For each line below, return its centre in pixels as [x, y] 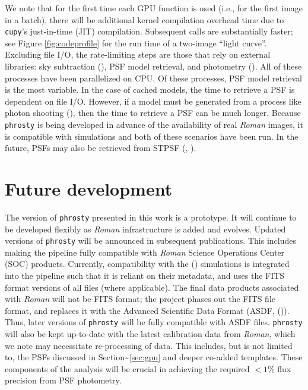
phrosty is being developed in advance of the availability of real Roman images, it [154, 124]
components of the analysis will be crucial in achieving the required [127, 368]
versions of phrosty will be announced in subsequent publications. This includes [150, 240]
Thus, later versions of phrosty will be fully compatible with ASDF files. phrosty [154, 322]
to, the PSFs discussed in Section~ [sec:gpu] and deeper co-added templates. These [154, 357]
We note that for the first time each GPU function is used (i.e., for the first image [154, 8]
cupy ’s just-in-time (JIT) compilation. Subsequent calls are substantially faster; [149, 31]
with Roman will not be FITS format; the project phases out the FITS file [140, 299]
